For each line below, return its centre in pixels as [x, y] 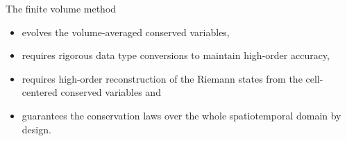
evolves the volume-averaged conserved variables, [126, 32]
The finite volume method [61, 8]
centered [40, 92]
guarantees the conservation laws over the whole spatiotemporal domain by [181, 115]
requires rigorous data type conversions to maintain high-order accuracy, [176, 55]
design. [36, 129]
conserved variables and [111, 92]
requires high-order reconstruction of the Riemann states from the [162, 78]
